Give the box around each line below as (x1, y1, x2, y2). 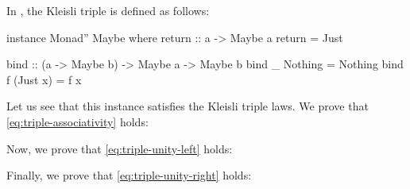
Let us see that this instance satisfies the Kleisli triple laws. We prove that (6, 98, 369, 114)
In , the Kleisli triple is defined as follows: (6, 2, 210, 18)
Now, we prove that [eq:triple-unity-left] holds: (6, 140, 233, 156)
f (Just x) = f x (6, 71, 82, 87)
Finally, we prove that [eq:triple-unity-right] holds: (6, 167, 252, 183)
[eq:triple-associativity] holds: (6, 113, 149, 129)
